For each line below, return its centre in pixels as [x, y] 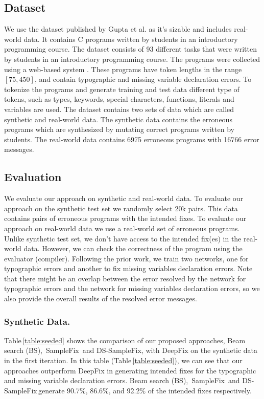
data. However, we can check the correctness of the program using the [133, 248]
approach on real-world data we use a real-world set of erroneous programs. [122, 228]
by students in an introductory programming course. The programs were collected [132, 59]
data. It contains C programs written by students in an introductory [131, 39]
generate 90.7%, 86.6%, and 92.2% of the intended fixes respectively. [145, 390]
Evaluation [33, 177]
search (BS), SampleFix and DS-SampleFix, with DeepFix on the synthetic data [131, 350]
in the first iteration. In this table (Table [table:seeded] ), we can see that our [123, 360]
